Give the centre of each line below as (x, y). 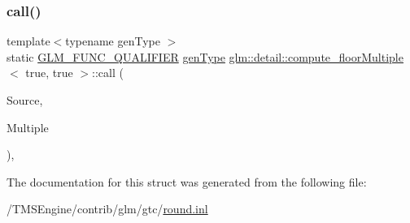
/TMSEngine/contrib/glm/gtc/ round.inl (107, 209)
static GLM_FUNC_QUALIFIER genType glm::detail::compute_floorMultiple (205, 56)
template (28, 41)
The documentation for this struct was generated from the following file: (187, 181)
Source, (25, 100)
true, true (49, 73)
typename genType (113, 41)
